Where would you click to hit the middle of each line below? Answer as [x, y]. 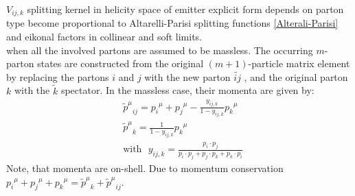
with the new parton [187, 76]
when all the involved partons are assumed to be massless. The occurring [160, 50]
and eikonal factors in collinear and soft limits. [104, 37]
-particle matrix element [299, 63]
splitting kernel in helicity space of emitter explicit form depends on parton [185, 9]
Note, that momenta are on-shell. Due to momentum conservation [145, 168]
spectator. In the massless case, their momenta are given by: [187, 90]
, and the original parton [296, 76]
